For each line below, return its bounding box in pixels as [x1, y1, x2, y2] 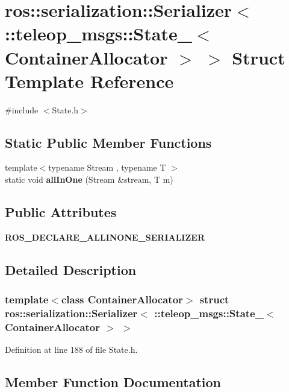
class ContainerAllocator [61, 292, 183, 307]
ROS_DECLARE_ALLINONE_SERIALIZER [5, 230, 205, 243]
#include [5, 103, 39, 116]
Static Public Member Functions [5, 133, 212, 151]
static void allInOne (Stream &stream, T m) [5, 173, 173, 186]
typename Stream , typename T [48, 161, 166, 174]
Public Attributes [5, 203, 117, 221]
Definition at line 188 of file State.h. [5, 343, 138, 356]
